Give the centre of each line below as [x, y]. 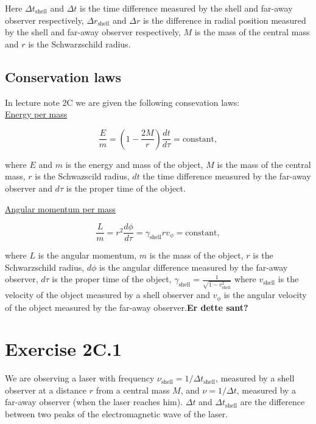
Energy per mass [36, 114]
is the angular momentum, [87, 255]
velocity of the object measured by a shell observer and [108, 295]
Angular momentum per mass [60, 208]
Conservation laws [63, 76]
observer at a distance [46, 390]
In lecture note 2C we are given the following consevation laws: [122, 102]
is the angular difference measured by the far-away [194, 267]
